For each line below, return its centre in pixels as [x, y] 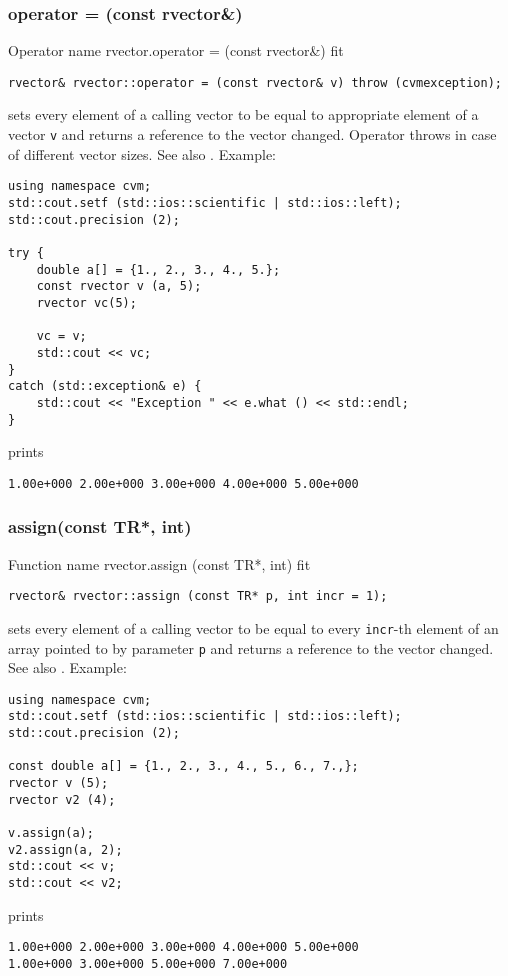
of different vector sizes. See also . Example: [142, 153]
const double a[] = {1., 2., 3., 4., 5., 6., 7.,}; [183, 766]
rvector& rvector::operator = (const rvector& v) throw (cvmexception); [255, 82]
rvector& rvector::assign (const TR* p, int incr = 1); [198, 596]
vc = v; [61, 336]
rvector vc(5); [86, 302]
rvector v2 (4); [62, 799]
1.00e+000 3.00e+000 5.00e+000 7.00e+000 [148, 963]
